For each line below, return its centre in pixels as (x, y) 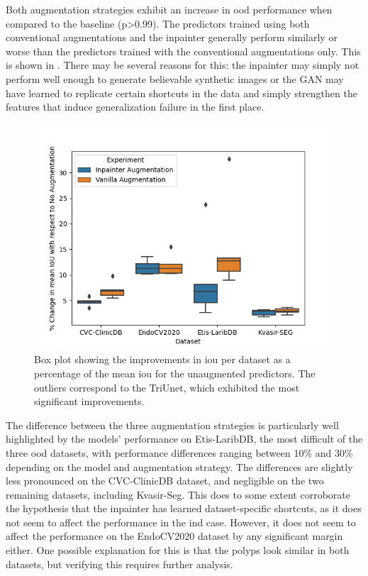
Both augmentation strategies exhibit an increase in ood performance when (169, 9)
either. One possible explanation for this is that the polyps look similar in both (178, 550)
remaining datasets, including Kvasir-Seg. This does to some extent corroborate (178, 494)
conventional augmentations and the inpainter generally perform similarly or (172, 37)
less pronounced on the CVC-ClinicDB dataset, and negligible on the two (165, 481)
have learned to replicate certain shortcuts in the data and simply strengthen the (182, 93)
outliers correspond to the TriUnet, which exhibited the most (167, 387)
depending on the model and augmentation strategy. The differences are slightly (179, 466)
